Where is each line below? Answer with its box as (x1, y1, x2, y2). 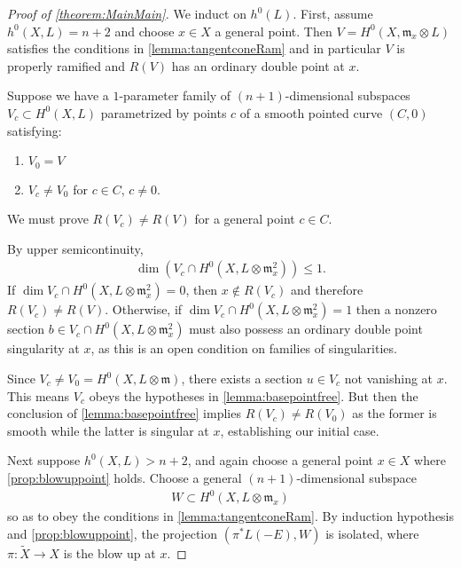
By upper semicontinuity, (7, 239, 144, 257)
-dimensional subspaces (285, 86, 410, 105)
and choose (114, 21, 175, 40)
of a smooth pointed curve (239, 103, 383, 122)
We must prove (7, 209, 89, 228)
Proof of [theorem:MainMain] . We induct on (7, 4, 246, 22)
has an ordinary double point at (171, 56, 345, 75)
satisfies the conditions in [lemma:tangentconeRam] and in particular (7, 39, 381, 58)
